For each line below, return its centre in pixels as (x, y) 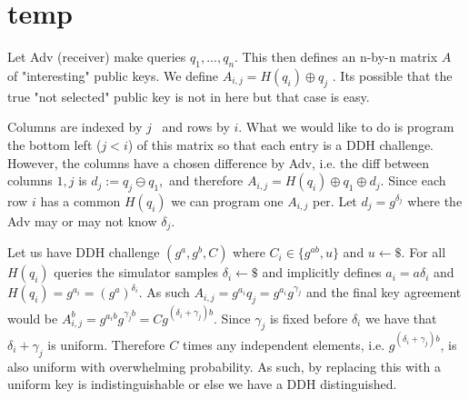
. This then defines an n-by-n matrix (336, 57)
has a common (80, 200)
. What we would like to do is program (346, 127)
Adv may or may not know (82, 220)
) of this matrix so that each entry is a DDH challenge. (281, 144)
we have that (401, 318)
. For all (424, 252)
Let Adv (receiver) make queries (97, 57)
